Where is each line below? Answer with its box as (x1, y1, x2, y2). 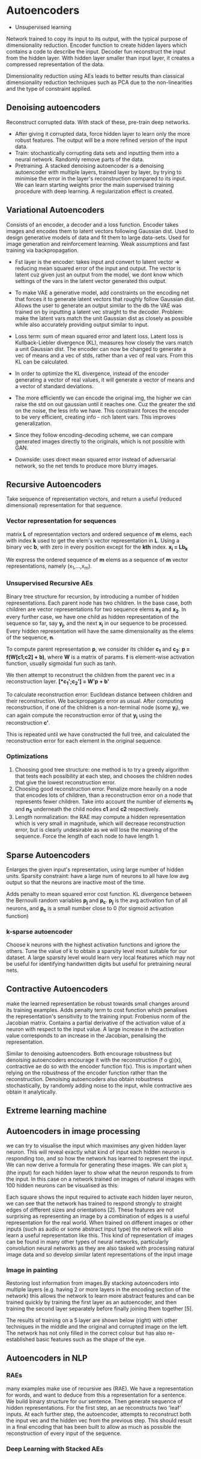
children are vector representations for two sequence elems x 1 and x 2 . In (6, 605, 187, 614)
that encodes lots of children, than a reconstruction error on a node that (14, 791, 193, 799)
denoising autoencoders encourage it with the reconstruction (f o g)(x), (6, 1056, 183, 1064)
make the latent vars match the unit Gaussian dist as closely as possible (14, 314, 193, 321)
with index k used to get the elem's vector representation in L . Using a (6, 537, 180, 544)
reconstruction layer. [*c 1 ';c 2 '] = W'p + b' (6, 677, 110, 686)
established (6, 1336, 35, 1343)
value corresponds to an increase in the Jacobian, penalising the (6, 1032, 166, 1039)
